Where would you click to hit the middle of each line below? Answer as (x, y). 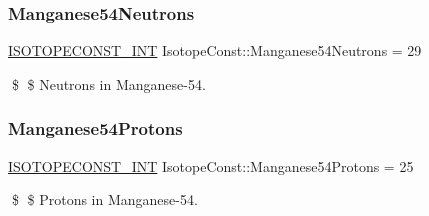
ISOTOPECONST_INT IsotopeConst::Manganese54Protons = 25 (211, 165)
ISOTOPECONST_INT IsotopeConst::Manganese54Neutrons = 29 (215, 50)
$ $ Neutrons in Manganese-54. (108, 83)
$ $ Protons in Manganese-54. (104, 199)
